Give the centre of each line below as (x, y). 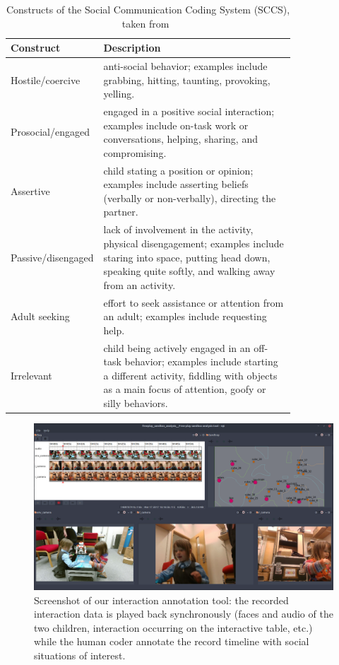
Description (132, 48)
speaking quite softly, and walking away (189, 271)
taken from (145, 23)
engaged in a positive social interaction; (189, 111)
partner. (121, 212)
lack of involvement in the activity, (178, 229)
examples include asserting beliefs (176, 184)
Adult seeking (40, 316)
